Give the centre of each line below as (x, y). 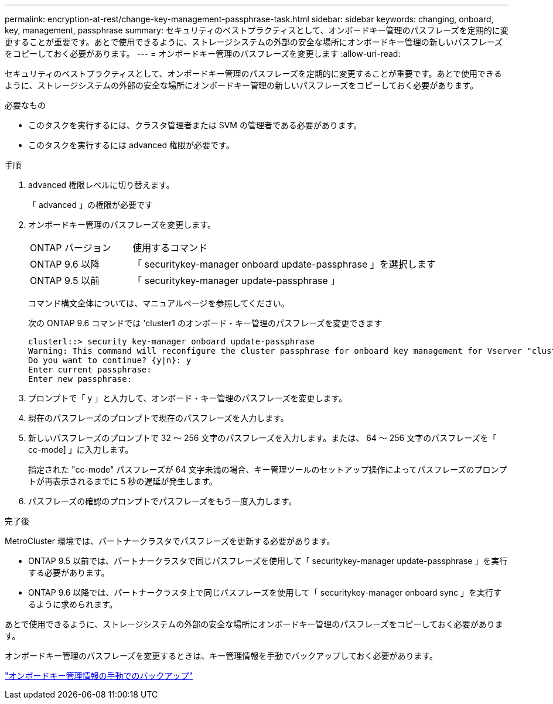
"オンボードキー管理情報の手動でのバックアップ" (99, 676)
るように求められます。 (73, 604)
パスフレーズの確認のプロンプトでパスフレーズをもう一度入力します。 (163, 501)
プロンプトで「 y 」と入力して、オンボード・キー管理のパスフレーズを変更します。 (188, 398)
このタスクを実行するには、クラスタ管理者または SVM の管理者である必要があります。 (195, 125)
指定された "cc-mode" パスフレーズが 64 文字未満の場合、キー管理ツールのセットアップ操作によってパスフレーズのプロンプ (268, 469)
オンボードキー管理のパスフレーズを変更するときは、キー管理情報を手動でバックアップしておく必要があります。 (221, 656)
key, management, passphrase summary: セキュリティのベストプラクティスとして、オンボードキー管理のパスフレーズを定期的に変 (257, 30)
